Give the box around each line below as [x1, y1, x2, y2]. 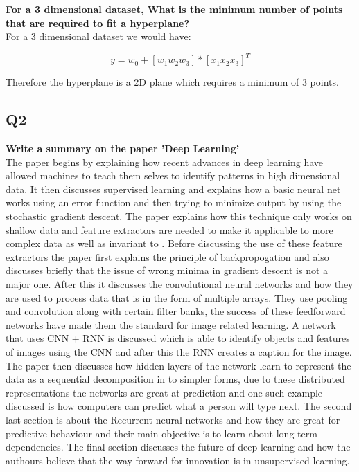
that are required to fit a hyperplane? [6, 15, 190, 30]
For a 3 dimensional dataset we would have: [6, 29, 191, 44]
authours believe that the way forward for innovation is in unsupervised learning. [6, 453, 350, 467]
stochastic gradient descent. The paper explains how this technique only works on [6, 209, 352, 224]
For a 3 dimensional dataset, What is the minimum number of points [6, 2, 343, 16]
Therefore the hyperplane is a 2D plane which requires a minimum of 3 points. [6, 75, 339, 89]
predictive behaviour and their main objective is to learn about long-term [6, 426, 317, 440]
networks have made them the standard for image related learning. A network [6, 317, 336, 332]
